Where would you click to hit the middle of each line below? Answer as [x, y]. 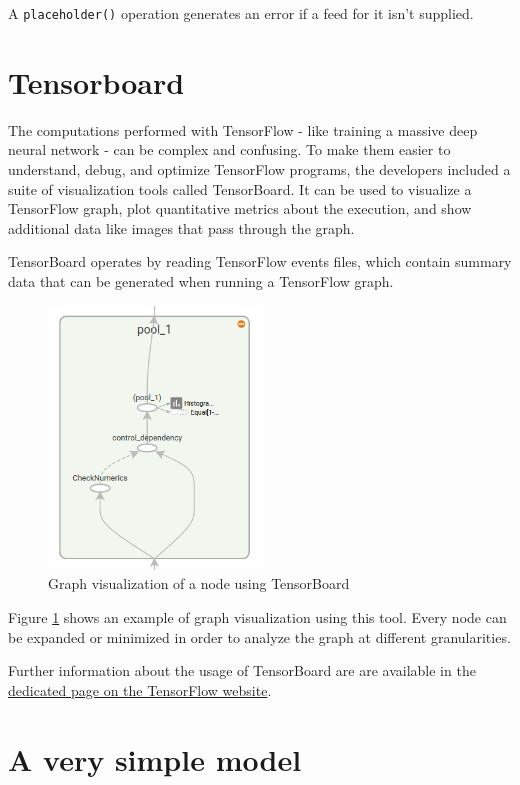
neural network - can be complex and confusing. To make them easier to [229, 149]
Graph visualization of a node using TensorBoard [199, 583]
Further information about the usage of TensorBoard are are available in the [242, 670]
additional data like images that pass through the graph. [181, 227]
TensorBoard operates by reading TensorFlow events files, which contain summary [260, 261]
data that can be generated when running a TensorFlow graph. [201, 280]
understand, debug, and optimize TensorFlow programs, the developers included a [259, 168]
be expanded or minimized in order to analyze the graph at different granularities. [259, 636]
